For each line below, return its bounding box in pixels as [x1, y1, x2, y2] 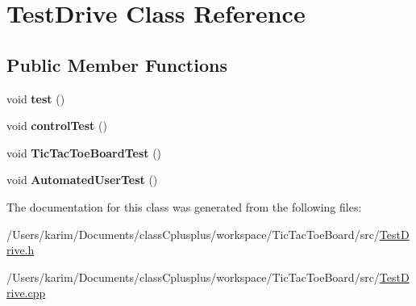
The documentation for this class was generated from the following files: [6, 198, 362, 215]
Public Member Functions [6, 52, 227, 77]
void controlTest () [6, 117, 107, 134]
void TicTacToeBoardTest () [6, 144, 162, 161]
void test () [6, 90, 65, 107]
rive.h [6, 241, 35, 258]
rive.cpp [6, 284, 46, 301]
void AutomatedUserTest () [6, 171, 158, 188]
